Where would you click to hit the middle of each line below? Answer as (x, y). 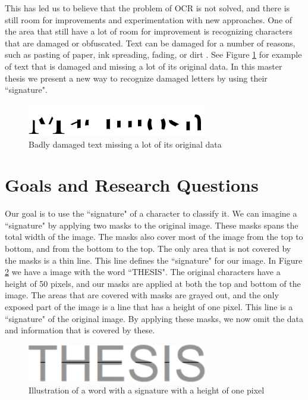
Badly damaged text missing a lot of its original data (125, 144)
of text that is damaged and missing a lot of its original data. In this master (144, 66)
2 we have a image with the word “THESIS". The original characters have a (143, 272)
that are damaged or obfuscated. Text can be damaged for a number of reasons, (150, 43)
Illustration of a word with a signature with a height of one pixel (147, 390)
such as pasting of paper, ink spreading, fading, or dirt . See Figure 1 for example (153, 54)
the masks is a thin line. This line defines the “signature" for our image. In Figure (154, 260)
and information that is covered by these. (80, 330)
